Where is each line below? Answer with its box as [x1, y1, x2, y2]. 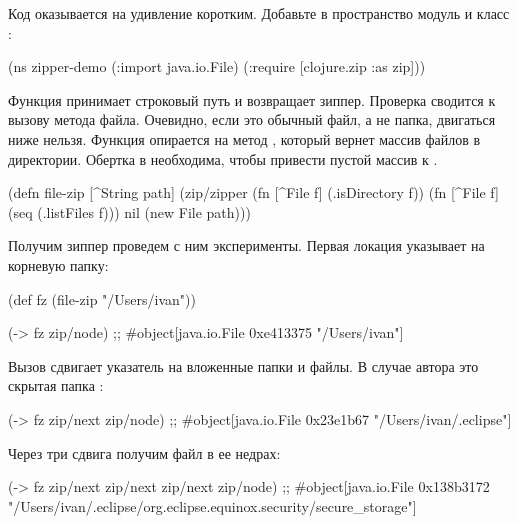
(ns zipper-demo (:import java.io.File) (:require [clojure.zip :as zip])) [8, 56, 426, 77]
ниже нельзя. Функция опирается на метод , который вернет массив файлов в [8, 128, 481, 149]
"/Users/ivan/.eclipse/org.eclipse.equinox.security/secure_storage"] [8, 495, 417, 516]
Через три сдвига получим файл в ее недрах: [8, 442, 281, 463]
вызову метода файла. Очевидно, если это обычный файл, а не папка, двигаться [8, 109, 496, 130]
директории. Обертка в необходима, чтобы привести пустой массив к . [8, 148, 438, 169]
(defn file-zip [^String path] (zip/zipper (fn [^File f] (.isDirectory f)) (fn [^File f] [8, 182, 499, 203]
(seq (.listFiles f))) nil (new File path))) [8, 201, 251, 222]
